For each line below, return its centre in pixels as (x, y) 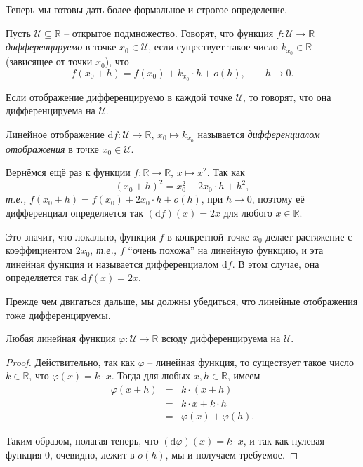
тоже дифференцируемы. (58, 314)
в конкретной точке (209, 236)
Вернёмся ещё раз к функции (68, 172)
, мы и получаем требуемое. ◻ (232, 454)
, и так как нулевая (284, 441)
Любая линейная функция (61, 338)
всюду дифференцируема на (221, 338)
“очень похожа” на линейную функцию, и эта (226, 250)
